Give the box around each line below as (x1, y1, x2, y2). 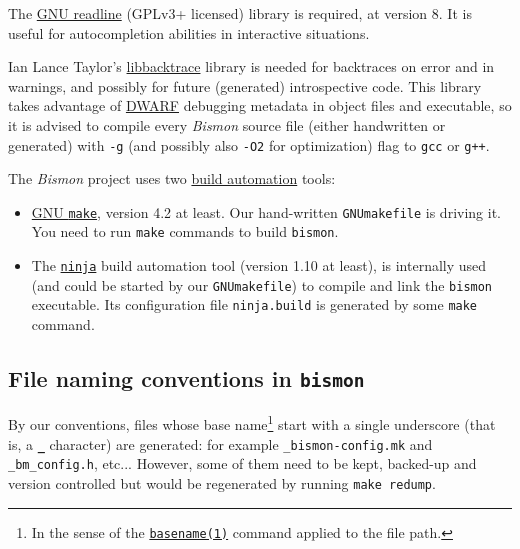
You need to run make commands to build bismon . (31, 221, 339, 242)
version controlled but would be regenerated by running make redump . (8, 473, 436, 494)
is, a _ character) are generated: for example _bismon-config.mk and (8, 433, 433, 454)
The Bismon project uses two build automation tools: (8, 168, 336, 189)
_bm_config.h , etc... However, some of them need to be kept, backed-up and (8, 453, 477, 474)
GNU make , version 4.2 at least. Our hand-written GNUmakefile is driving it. (31, 201, 501, 222)
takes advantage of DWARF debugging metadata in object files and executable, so (8, 95, 512, 116)
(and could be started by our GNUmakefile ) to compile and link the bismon (31, 274, 493, 295)
